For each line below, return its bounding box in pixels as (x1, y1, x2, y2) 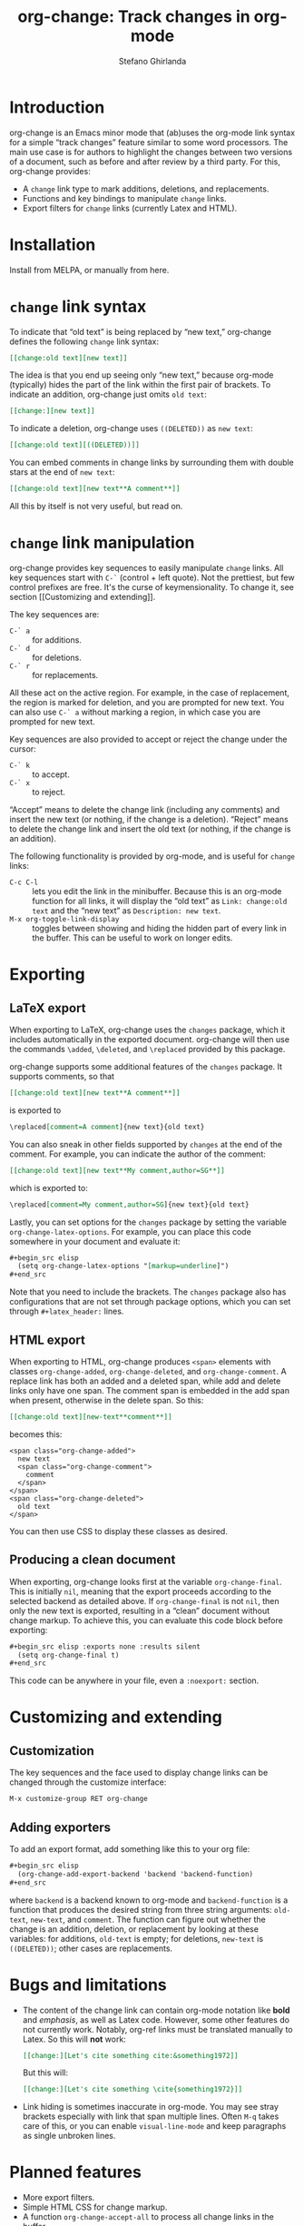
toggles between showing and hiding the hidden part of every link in (32, 923, 288, 933)
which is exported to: (9, 1182, 88, 1193)
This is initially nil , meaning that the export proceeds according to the (9, 1586, 272, 1597)
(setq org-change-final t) (17, 1650, 120, 1660)
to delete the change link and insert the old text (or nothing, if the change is (9, 823, 291, 834)
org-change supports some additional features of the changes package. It (9, 1061, 283, 1072)
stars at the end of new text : (9, 467, 115, 478)
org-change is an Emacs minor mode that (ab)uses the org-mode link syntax (9, 127, 296, 138)
